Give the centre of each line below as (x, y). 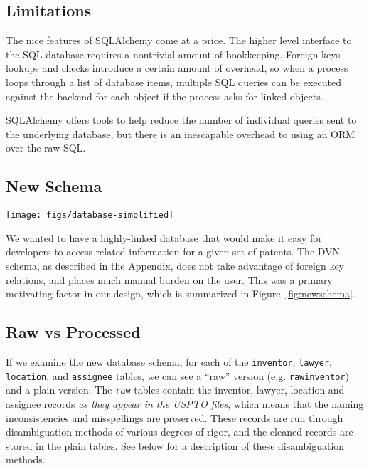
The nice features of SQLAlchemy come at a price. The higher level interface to (179, 40)
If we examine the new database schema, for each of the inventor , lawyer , (169, 361)
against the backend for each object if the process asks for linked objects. (165, 96)
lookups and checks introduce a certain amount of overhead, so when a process (177, 68)
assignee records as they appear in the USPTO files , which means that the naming (185, 403)
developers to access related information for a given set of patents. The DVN (173, 252)
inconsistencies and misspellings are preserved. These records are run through (175, 417)
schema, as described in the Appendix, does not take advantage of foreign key (175, 265)
